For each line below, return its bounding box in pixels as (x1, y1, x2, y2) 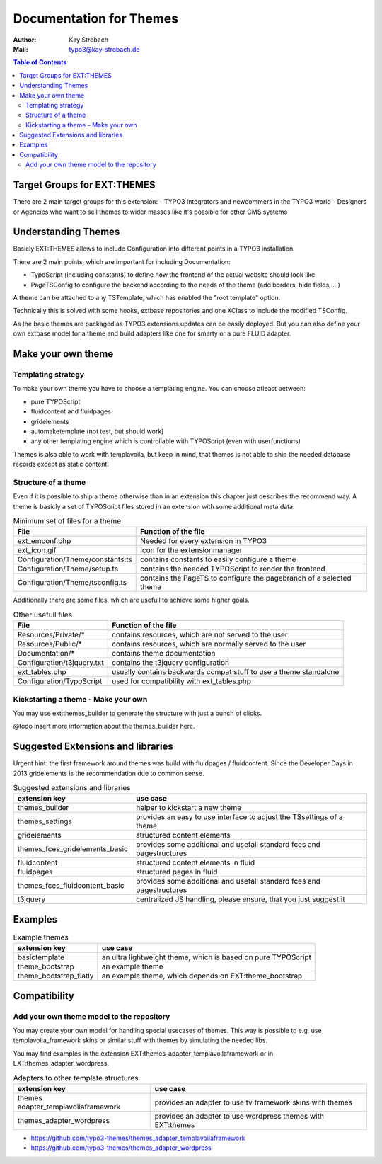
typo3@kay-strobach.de (69, 45, 140, 53)
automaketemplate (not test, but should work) (30, 427, 164, 435)
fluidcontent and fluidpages (30, 407, 112, 416)
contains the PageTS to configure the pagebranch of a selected (140, 574, 352, 583)
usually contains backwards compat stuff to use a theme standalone (112, 667, 340, 677)
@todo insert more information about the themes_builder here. (13, 722, 195, 731)
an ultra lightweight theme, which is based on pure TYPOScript (101, 952, 311, 962)
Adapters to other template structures (13, 1073, 139, 1083)
